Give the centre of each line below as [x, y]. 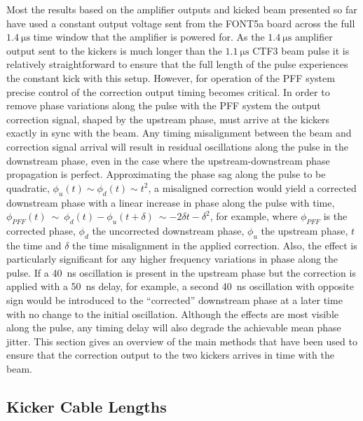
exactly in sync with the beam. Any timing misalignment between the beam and [179, 133]
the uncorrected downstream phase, [168, 230]
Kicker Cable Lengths [87, 407]
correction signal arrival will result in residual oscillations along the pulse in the [177, 146]
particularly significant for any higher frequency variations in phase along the [172, 259]
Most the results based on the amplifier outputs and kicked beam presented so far [182, 9]
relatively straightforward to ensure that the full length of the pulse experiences [177, 64]
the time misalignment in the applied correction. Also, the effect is [215, 245]
